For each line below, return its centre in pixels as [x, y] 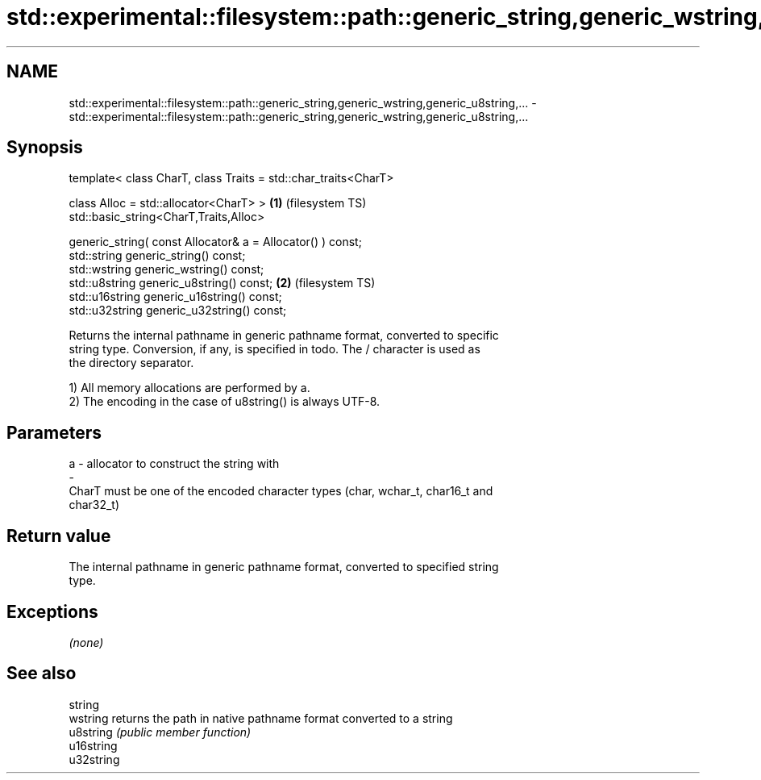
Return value [59, 536]
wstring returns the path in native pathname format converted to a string [261, 718]
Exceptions [52, 611]
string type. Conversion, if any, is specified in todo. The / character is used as [274, 349]
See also [42, 674]
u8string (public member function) [160, 732]
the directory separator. [131, 363]
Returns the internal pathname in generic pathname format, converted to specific [284, 336]
